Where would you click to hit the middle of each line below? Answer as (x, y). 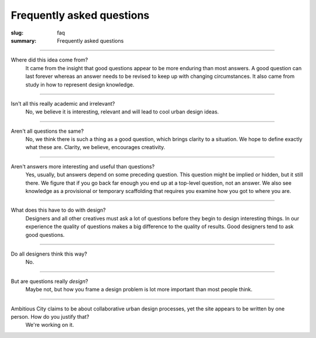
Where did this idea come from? (49, 60)
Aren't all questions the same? (47, 131)
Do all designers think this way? (49, 254)
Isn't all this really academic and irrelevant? (63, 104)
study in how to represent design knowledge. (80, 84)
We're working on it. (50, 325)
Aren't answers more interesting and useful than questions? (83, 166)
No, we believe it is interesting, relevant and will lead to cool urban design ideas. (122, 112)
